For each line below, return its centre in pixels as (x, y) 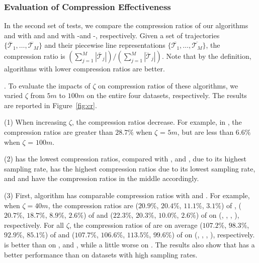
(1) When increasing (35, 122)
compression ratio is (35, 56)
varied (13, 95)
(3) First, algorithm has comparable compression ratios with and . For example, (127, 195)
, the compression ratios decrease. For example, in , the (157, 122)
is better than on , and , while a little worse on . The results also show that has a (129, 244)
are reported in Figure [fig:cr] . (51, 105)
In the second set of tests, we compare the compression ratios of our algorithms (126, 25)
